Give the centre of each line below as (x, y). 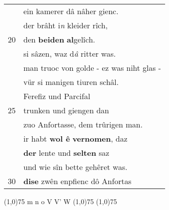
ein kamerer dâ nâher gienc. (71, 11)
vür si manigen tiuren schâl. (71, 82)
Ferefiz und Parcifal (57, 96)
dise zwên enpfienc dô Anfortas (77, 181)
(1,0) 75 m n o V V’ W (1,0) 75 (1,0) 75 (61, 201)
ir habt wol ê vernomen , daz (75, 138)
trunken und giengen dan (66, 110)
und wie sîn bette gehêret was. (75, 167)
